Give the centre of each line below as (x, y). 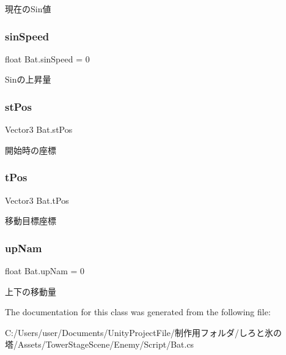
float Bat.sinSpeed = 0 (47, 58)
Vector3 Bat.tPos (37, 200)
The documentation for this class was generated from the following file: (138, 312)
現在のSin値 (28, 9)
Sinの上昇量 (28, 79)
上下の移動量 (31, 291)
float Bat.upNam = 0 (45, 271)
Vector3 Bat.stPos (39, 129)
